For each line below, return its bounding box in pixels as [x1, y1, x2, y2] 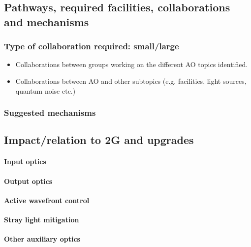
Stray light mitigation [4, 214, 79, 224]
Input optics [4, 156, 46, 167]
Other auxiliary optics [4, 234, 80, 244]
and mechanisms [4, 14, 89, 29]
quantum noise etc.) [15, 85, 76, 96]
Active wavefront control [4, 195, 90, 205]
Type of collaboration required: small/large [4, 40, 179, 52]
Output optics [4, 176, 53, 186]
